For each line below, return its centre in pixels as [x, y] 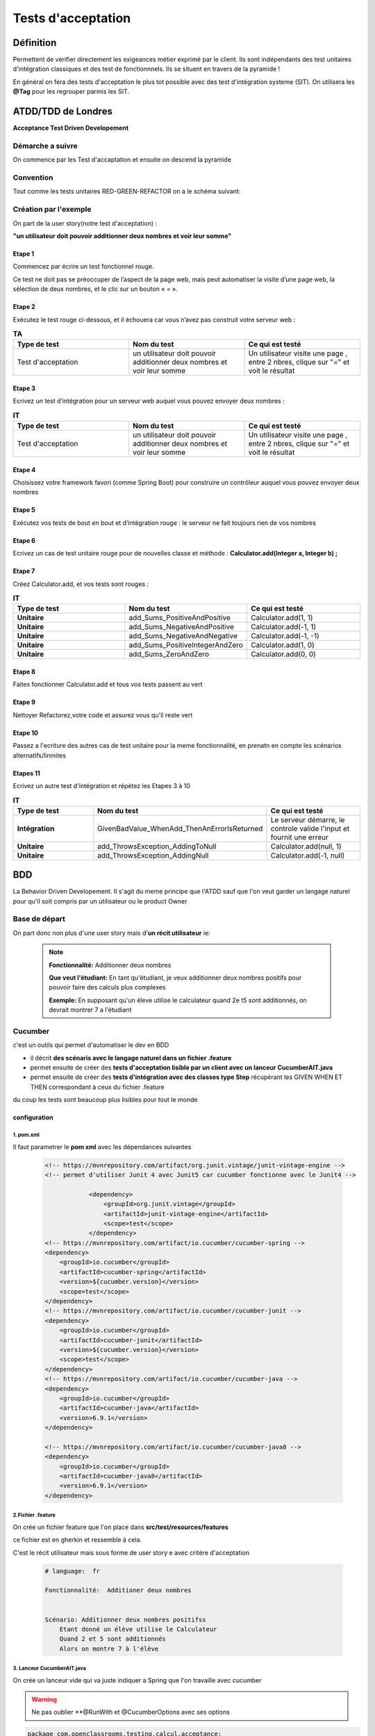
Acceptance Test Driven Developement [70, 128]
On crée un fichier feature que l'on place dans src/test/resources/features [121, 1527]
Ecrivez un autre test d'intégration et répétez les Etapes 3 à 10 [102, 785]
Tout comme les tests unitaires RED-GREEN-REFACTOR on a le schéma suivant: [127, 192]
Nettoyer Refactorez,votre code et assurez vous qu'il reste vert [103, 715]
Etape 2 [24, 307]
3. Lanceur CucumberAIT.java [49, 1669]
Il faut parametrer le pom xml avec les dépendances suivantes [102, 1146]
